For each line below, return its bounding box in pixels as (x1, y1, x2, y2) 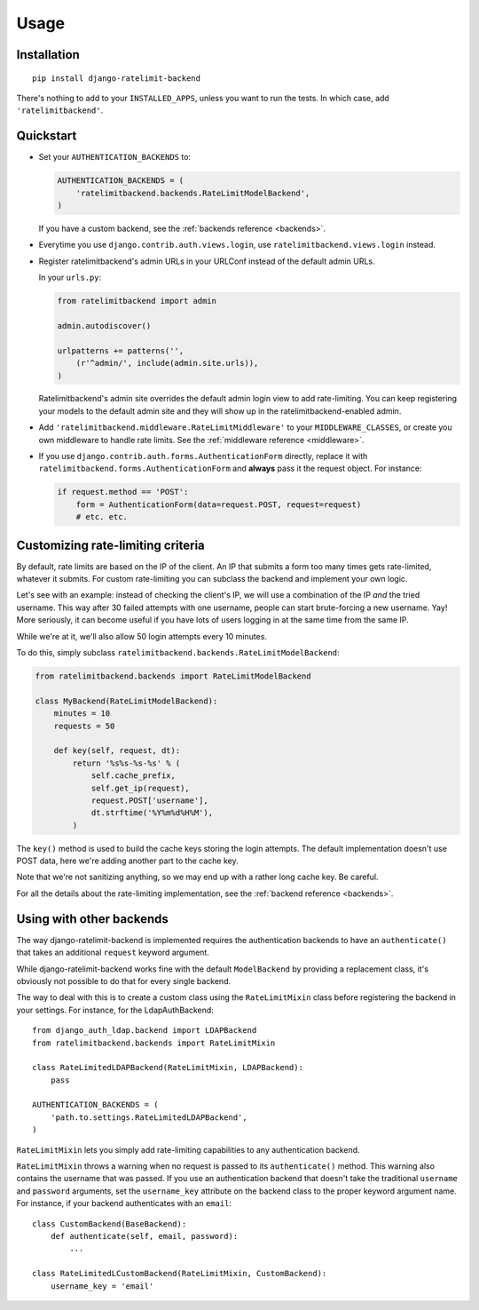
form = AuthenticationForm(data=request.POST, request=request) (75, 499, 362, 510)
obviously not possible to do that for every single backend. (16, 975, 231, 986)
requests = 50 (53, 720, 115, 731)
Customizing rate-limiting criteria (16, 537, 206, 552)
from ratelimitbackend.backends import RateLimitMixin (32, 1037, 276, 1048)
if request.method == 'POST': (57, 487, 189, 497)
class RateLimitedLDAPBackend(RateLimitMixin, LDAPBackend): (32, 1062, 303, 1073)
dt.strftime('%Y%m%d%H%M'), (90, 808, 213, 818)
